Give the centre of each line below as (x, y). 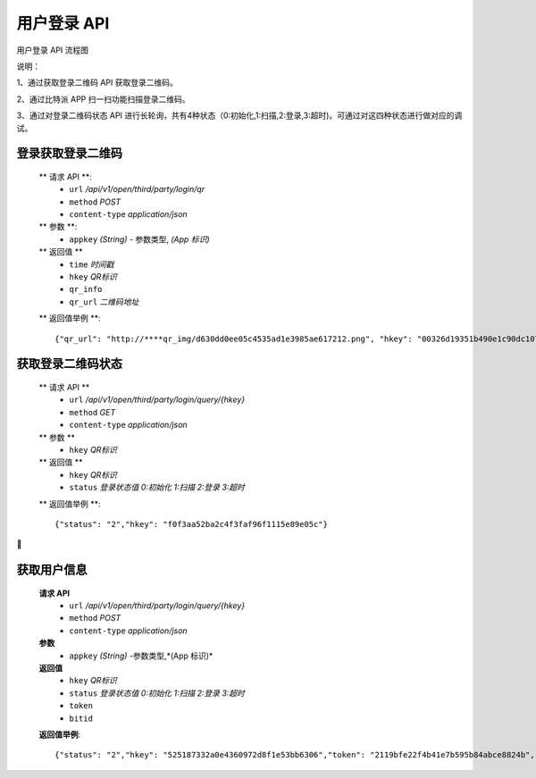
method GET (92, 412)
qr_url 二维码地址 (104, 301)
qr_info (86, 289)
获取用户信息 (52, 570)
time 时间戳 (92, 264)
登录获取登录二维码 (69, 153)
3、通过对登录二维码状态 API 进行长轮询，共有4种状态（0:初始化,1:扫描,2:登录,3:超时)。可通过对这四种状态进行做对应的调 (239, 115)
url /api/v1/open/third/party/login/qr (137, 189)
